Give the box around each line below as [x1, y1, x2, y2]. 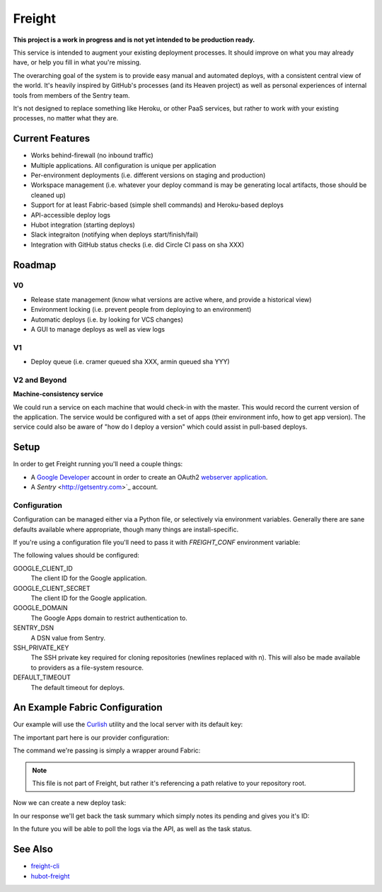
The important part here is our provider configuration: [13, 733, 170, 742]
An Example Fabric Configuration [13, 701, 163, 713]
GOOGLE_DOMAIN [13, 604, 68, 612]
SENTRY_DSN [13, 623, 54, 632]
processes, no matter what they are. [13, 114, 119, 123]
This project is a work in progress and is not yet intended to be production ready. [13, 35, 255, 44]
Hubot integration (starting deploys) [30, 220, 136, 229]
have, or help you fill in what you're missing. [13, 58, 141, 67]
